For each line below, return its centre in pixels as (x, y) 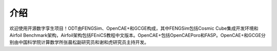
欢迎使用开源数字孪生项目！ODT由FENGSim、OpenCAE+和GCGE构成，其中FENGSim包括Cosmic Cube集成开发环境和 (134, 28)
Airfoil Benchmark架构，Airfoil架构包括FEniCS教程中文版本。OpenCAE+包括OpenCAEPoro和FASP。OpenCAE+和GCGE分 (138, 35)
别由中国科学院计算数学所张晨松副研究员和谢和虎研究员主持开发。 (79, 42)
